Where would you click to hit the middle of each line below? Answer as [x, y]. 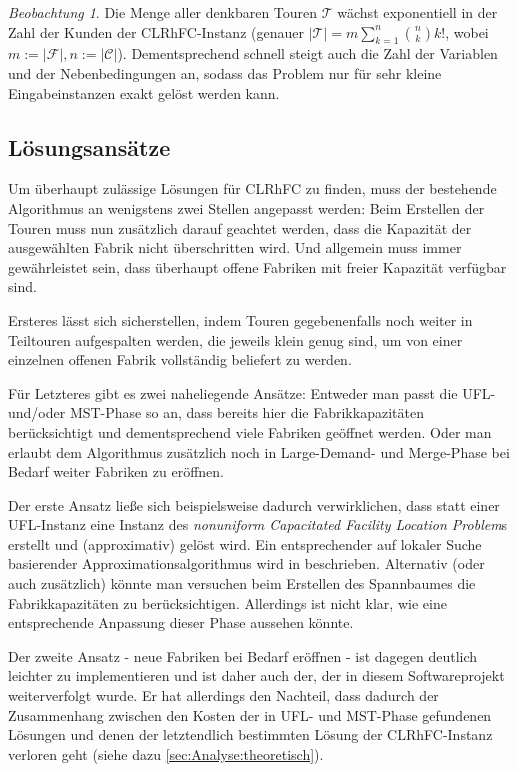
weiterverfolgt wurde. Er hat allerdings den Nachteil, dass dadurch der [223, 695]
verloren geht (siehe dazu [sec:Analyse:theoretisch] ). [166, 753]
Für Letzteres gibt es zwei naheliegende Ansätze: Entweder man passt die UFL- [252, 392]
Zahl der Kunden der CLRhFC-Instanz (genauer [156, 31]
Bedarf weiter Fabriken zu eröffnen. [116, 471]
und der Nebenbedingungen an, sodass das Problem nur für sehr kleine [225, 72]
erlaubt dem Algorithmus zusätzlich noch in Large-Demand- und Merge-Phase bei [259, 451]
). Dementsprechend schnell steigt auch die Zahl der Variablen [307, 53]
